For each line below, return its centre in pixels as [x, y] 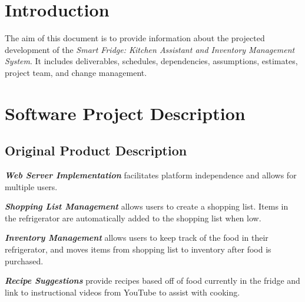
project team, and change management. [76, 72]
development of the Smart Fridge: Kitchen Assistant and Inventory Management [150, 49]
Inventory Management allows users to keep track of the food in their [137, 238]
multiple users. [31, 186]
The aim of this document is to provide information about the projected [135, 38]
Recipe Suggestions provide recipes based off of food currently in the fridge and [152, 281]
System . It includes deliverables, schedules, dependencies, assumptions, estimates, [151, 61]
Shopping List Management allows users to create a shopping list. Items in [147, 206]
